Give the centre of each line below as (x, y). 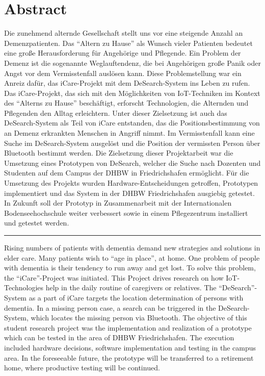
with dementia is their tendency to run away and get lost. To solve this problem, (130, 268)
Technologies (24, 287)
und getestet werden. (37, 223)
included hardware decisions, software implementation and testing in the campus (130, 347)
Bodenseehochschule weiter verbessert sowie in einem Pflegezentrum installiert (126, 212)
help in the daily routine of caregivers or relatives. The (131, 287)
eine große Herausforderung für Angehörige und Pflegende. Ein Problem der (123, 53)
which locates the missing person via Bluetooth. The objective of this (139, 318)
